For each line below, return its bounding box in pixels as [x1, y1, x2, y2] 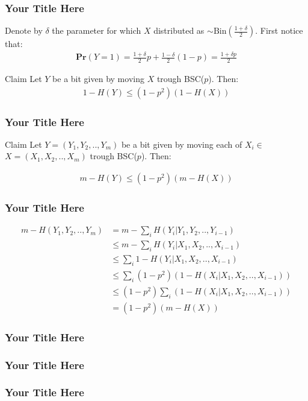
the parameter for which [52, 24, 141, 37]
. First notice [255, 24, 303, 37]
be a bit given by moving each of [121, 137, 242, 150]
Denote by [5, 24, 43, 37]
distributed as [153, 24, 205, 37]
